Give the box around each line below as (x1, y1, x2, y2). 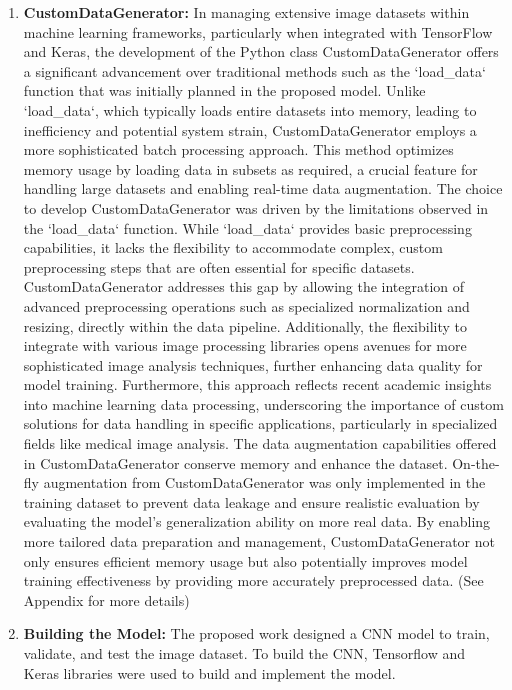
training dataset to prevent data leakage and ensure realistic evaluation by (23, 491, 480, 512)
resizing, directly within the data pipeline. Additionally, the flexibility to (23, 315, 467, 336)
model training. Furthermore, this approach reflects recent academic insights (23, 374, 492, 395)
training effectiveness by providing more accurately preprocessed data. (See (23, 570, 484, 591)
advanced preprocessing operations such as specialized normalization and (23, 295, 470, 316)
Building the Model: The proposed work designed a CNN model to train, (23, 623, 490, 644)
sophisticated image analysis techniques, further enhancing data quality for (23, 354, 483, 375)
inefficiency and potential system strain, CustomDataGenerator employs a (23, 119, 477, 140)
